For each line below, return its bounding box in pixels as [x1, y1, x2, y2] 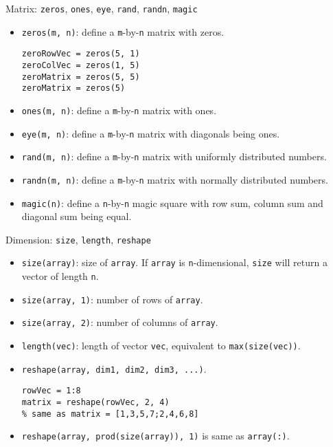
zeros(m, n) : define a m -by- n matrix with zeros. [21, 24, 225, 39]
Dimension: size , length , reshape [5, 232, 151, 246]
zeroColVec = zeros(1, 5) [21, 60, 140, 70]
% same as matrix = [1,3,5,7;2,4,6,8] [21, 408, 199, 419]
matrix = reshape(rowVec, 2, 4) [21, 397, 170, 408]
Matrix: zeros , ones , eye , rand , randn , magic [5, 1, 198, 15]
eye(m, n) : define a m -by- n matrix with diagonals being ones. [21, 126, 280, 140]
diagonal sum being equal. [21, 209, 132, 223]
